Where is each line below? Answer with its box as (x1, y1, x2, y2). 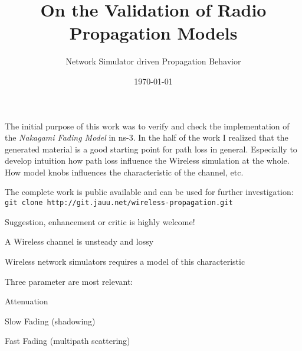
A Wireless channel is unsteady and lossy (5, 235, 154, 248)
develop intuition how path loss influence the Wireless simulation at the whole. (5, 154, 290, 167)
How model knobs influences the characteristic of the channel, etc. (5, 165, 244, 178)
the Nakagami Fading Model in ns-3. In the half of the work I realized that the (5, 131, 288, 144)
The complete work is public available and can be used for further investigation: (5, 186, 294, 198)
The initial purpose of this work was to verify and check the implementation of (5, 119, 290, 132)
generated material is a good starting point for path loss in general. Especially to (5, 142, 297, 155)
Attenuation (5, 295, 48, 307)
